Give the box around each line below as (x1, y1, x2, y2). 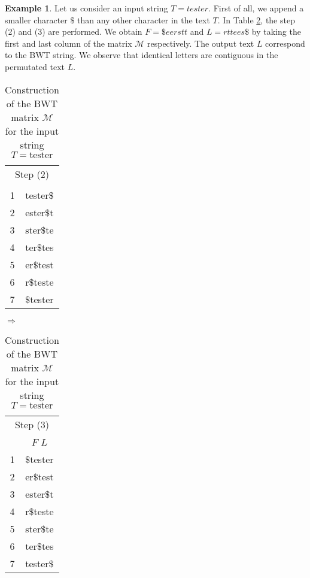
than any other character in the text (77, 13, 210, 26)
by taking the (251, 25, 301, 38)
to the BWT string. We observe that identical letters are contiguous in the (5, 49, 278, 61)
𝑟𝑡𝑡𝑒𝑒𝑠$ (223, 28, 250, 37)
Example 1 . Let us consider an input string (5, 2, 168, 14)
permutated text (5, 60, 65, 72)
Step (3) (14, 417, 49, 431)
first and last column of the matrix (5, 37, 132, 49)
